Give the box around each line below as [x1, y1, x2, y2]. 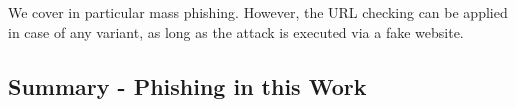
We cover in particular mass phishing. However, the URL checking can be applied [8, 2, 508, 22]
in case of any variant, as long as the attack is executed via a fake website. [8, 21, 464, 42]
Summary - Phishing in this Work [8, 70, 367, 101]
